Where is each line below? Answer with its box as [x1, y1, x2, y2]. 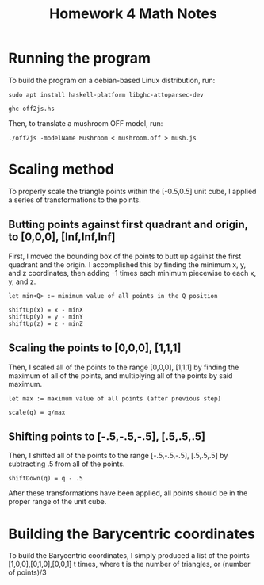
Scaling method [8, 160, 115, 178]
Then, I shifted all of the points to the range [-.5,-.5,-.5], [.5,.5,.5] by [8, 451, 228, 461]
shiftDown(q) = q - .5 [8, 475, 83, 483]
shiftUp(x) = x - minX [8, 306, 83, 314]
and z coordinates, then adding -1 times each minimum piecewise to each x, [8, 268, 257, 277]
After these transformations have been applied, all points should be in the [8, 488, 248, 498]
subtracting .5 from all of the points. [8, 459, 125, 468]
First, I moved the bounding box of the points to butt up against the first [8, 251, 242, 261]
